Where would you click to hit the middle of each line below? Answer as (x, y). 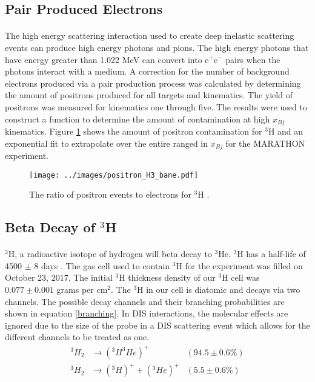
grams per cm (82, 290)
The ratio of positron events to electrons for (110, 194)
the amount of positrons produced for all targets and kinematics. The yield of (149, 95)
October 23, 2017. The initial (59, 277)
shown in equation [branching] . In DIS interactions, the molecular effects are (147, 313)
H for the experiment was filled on (239, 265)
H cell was (241, 277)
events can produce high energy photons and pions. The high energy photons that (157, 47)
